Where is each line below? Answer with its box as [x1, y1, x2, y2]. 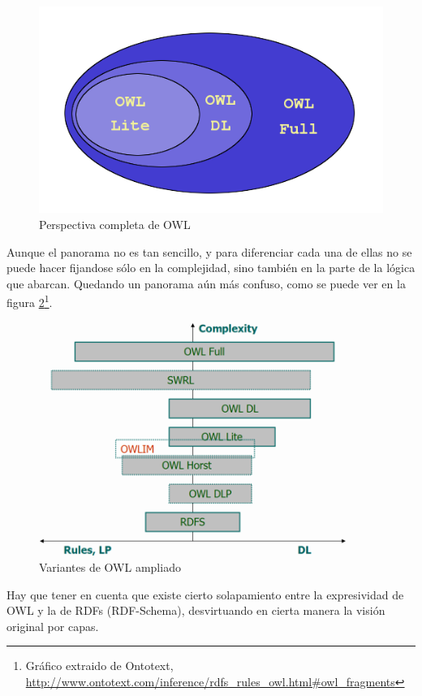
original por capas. [6, 617, 99, 634]
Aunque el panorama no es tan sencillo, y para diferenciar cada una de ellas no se [6, 243, 412, 260]
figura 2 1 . [6, 292, 53, 311]
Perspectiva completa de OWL [39, 215, 191, 232]
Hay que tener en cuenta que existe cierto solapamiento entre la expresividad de [6, 586, 404, 603]
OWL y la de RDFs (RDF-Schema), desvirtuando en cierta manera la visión [6, 602, 385, 619]
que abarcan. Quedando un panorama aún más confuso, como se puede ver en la [6, 275, 406, 292]
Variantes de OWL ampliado [39, 558, 181, 575]
